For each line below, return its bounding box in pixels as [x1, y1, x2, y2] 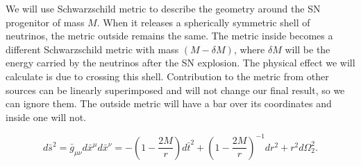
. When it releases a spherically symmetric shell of [96, 15, 310, 29]
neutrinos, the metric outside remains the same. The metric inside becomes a [6, 28, 333, 43]
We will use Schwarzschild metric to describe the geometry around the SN [6, 1, 321, 15]
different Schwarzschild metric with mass [6, 41, 179, 56]
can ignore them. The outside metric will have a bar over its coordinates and [6, 96, 332, 111]
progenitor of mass [6, 15, 85, 29]
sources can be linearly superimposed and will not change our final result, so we [6, 82, 345, 97]
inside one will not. [6, 109, 86, 124]
